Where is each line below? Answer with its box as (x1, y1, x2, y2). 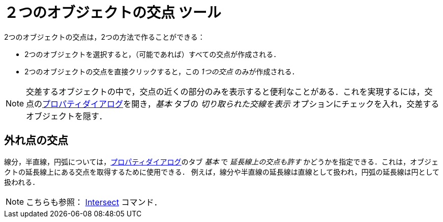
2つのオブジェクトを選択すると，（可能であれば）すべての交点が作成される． (24, 49, 281, 59)
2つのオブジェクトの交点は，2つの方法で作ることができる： (4, 32, 205, 41)
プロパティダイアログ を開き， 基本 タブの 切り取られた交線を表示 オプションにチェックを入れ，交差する (42, 98, 439, 109)
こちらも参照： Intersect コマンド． (26, 197, 162, 207)
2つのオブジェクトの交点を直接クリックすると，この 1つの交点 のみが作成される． (24, 67, 299, 76)
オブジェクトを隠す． (26, 110, 107, 121)
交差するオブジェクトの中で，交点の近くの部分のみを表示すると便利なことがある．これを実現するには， (26, 86, 425, 97)
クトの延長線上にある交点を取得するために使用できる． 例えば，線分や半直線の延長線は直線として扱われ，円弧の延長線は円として (4, 167, 440, 176)
